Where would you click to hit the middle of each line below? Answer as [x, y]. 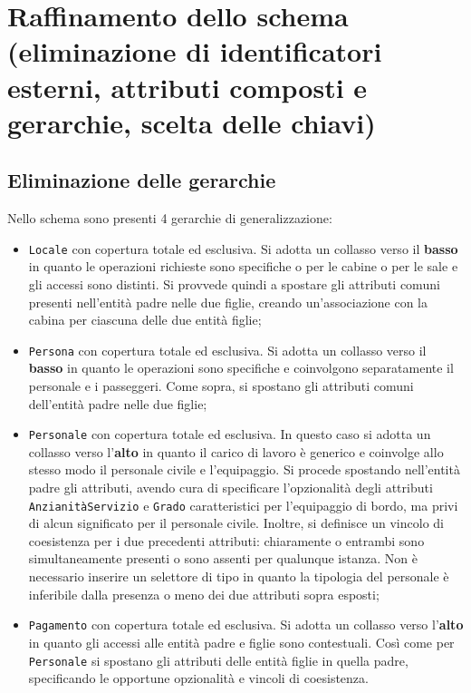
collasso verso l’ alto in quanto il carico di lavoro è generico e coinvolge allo [236, 451]
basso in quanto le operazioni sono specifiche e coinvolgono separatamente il [241, 368]
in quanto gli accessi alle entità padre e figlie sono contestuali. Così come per [241, 642]
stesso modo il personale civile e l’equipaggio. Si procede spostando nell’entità [244, 469]
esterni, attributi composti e [187, 87]
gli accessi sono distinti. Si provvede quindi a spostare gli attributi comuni [234, 283]
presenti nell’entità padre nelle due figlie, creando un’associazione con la [228, 302]
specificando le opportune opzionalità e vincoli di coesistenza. [198, 678]
